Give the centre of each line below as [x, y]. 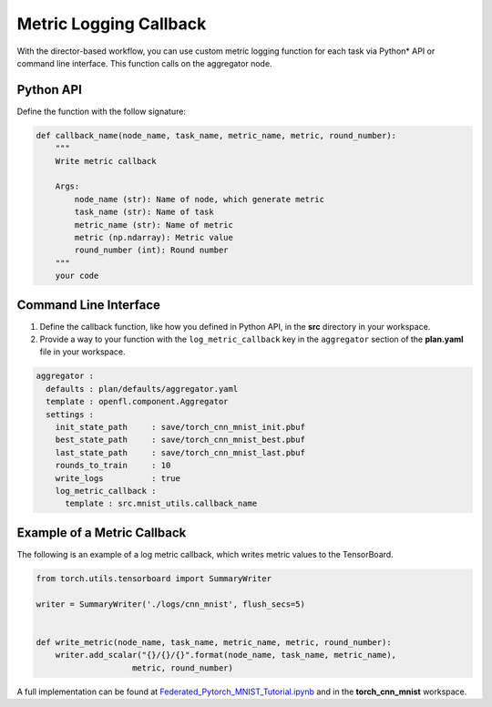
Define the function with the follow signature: [102, 111]
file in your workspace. [83, 352]
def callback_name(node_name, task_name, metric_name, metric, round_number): [216, 135]
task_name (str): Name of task [144, 212]
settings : [70, 414]
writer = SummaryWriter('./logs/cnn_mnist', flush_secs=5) [170, 604]
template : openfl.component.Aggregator [137, 402]
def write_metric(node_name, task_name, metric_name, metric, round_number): [214, 642]
